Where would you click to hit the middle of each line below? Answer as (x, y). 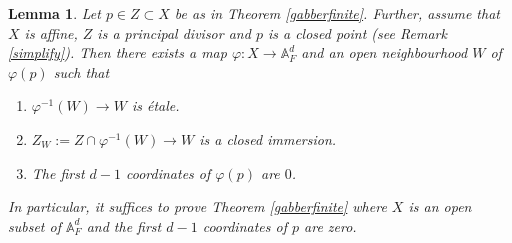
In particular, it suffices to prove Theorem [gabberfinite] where (197, 206)
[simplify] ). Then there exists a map (117, 52)
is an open (440, 206)
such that (81, 71)
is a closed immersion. (268, 138)
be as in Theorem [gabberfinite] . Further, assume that (337, 13)
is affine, (51, 32)
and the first (124, 225)
